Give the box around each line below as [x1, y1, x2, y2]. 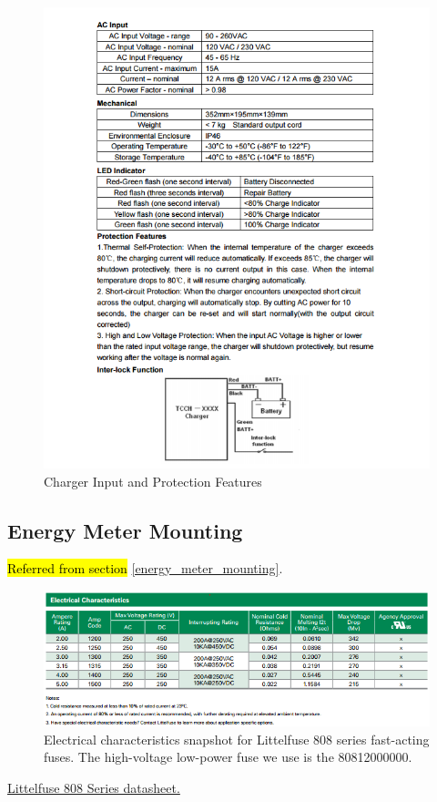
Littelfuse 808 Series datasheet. [7, 777, 180, 797]
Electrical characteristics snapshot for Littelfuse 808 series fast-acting [44, 729, 430, 748]
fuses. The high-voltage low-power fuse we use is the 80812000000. [44, 747, 412, 766]
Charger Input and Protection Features [44, 471, 262, 490]
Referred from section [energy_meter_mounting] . [7, 559, 283, 578]
